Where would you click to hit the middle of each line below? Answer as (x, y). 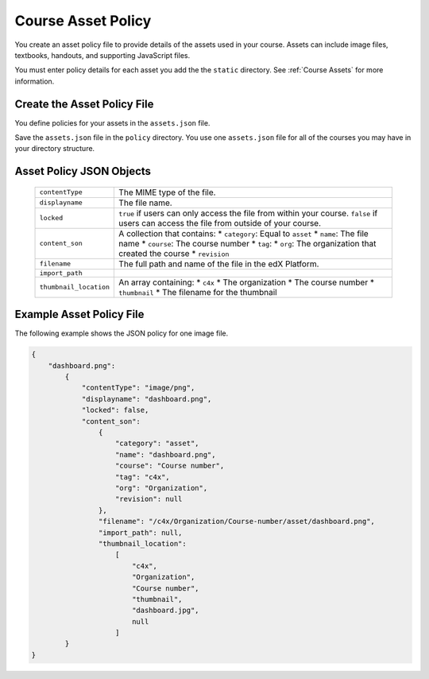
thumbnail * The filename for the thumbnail (198, 292)
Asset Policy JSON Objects (83, 171)
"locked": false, (115, 410)
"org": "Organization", (162, 488)
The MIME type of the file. (167, 192)
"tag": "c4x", (143, 477)
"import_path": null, (140, 532)
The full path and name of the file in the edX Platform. (219, 264)
